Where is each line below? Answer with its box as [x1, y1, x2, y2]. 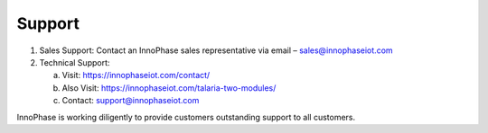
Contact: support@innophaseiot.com [61, 95, 200, 106]
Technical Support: [39, 57, 110, 67]
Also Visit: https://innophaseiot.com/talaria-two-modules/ [61, 82, 277, 93]
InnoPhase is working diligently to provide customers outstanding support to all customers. [16, 111, 356, 122]
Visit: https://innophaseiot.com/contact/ [61, 70, 211, 81]
